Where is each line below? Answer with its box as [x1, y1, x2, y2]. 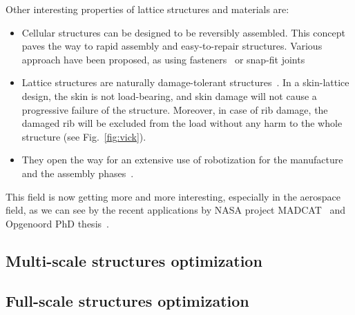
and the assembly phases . [21, 165, 134, 180]
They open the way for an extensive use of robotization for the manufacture [21, 152, 343, 167]
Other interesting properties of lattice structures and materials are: [6, 2, 289, 16]
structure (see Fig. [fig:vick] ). [21, 129, 146, 143]
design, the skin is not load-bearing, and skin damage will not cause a [21, 88, 317, 103]
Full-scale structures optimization [6, 290, 249, 312]
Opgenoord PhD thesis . [6, 216, 109, 230]
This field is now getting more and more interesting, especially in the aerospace [6, 189, 341, 203]
